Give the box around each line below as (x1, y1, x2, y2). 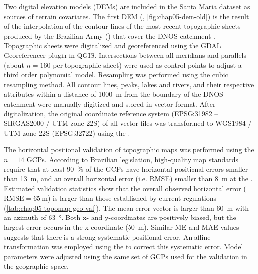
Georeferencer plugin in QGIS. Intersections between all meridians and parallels (4, 50, 247, 60)
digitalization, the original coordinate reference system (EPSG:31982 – (4, 108, 218, 118)
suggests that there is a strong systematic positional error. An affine (4, 231, 211, 242)
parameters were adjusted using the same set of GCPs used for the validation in (4, 251, 247, 261)
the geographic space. (4, 261, 69, 271)
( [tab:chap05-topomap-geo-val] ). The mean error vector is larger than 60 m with (4, 202, 249, 213)
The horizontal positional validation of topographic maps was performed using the (4, 144, 254, 155)
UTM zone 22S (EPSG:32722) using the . (4, 127, 130, 138)
